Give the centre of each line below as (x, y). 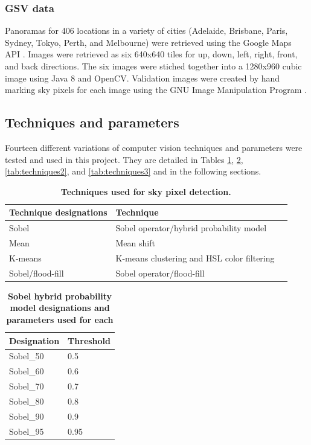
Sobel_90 (27, 416)
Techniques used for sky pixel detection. (146, 191)
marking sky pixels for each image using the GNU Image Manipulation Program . (156, 90)
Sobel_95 (27, 431)
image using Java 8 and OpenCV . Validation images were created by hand (143, 78)
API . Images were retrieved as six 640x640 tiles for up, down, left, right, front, (151, 54)
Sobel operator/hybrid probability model (191, 228)
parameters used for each (60, 320)
